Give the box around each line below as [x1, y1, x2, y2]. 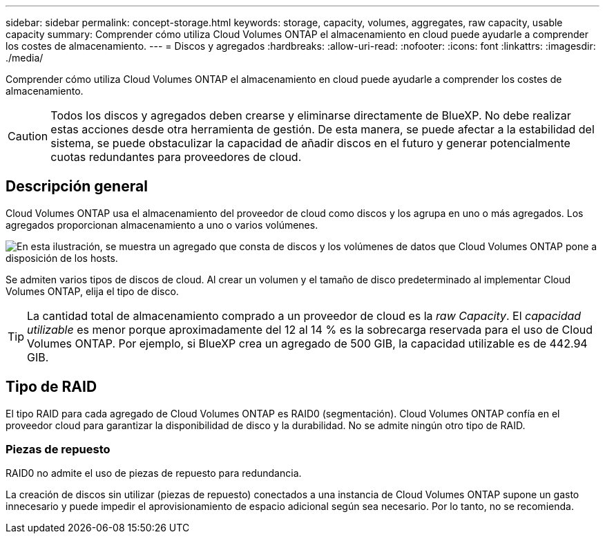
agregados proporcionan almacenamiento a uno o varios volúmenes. [6, 218, 318, 231]
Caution [8, 129, 48, 143]
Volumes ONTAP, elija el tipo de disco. [6, 285, 179, 297]
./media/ [6, 52, 44, 64]
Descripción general [6, 178, 148, 196]
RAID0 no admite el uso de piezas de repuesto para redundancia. [6, 467, 302, 480]
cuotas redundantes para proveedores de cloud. [50, 150, 302, 164]
